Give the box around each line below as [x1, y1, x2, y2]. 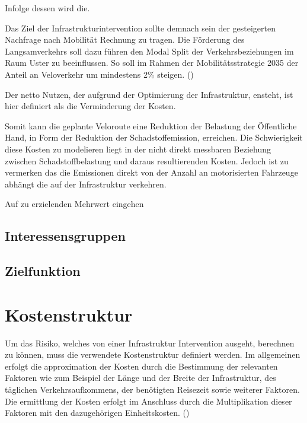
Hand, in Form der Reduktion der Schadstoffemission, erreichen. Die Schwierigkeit [5, 131, 303, 144]
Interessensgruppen [5, 227, 126, 245]
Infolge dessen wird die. [5, 2, 90, 14]
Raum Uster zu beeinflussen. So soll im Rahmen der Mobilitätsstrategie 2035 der [5, 56, 299, 69]
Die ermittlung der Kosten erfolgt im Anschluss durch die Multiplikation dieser [5, 395, 292, 407]
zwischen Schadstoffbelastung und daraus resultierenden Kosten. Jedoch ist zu [5, 154, 289, 167]
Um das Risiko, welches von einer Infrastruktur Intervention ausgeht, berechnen [5, 336, 295, 349]
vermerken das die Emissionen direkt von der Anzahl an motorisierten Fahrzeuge [5, 166, 298, 179]
